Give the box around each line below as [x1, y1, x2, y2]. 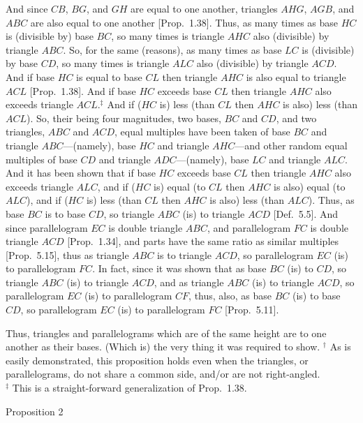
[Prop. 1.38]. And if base [29, 83, 136, 98]
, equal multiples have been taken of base [114, 124, 290, 139]
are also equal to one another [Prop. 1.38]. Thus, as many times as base [30, 15, 339, 29]
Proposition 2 [6, 403, 64, 418]
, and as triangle [154, 274, 224, 289]
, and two [276, 110, 317, 125]
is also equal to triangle [246, 69, 346, 84]
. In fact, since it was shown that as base [92, 261, 267, 276]
